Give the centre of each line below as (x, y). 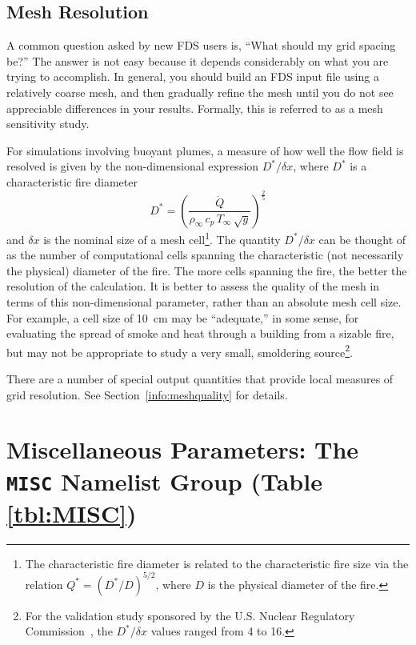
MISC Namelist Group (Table (164, 481)
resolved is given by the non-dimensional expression (133, 166)
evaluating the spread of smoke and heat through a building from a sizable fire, (200, 333)
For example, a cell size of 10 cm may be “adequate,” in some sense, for (183, 317)
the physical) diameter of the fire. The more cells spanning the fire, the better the (207, 270)
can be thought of (362, 239)
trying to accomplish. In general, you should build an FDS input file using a (193, 76)
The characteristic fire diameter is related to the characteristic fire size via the (217, 563)
